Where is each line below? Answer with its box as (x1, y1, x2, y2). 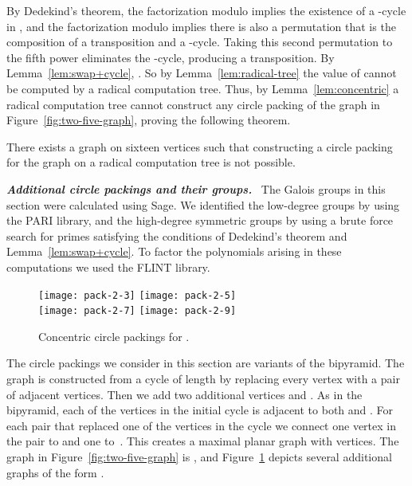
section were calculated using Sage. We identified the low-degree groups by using (6, 196, 400, 213)
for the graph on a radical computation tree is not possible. (6, 154, 296, 170)
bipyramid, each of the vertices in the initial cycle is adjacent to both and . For (6, 402, 394, 418)
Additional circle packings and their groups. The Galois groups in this (6, 180, 386, 197)
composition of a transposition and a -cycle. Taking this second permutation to (6, 33, 393, 50)
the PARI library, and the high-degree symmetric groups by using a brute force (6, 212, 394, 229)
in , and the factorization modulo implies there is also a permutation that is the (6, 18, 396, 34)
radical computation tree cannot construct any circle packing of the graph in (6, 96, 380, 112)
